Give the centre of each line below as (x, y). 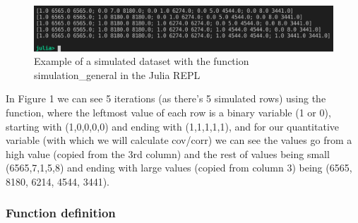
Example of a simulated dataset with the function (142, 61)
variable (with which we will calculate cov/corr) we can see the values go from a (179, 140)
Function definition (61, 213)
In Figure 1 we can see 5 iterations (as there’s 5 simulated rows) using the (166, 98)
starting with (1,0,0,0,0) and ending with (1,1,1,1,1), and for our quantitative (173, 126)
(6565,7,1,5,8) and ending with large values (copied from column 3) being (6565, (179, 168)
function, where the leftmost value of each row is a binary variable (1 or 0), (168, 112)
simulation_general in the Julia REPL (117, 74)
